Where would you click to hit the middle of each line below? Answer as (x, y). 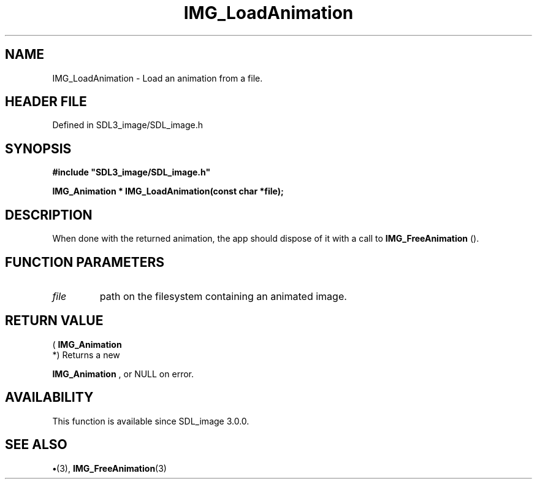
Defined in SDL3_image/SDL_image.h (128, 125)
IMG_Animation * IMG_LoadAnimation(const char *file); (168, 191)
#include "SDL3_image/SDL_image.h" (131, 172)
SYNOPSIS (38, 148)
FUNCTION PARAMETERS (85, 262)
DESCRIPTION (49, 215)
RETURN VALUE (54, 321)
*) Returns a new (86, 355)
